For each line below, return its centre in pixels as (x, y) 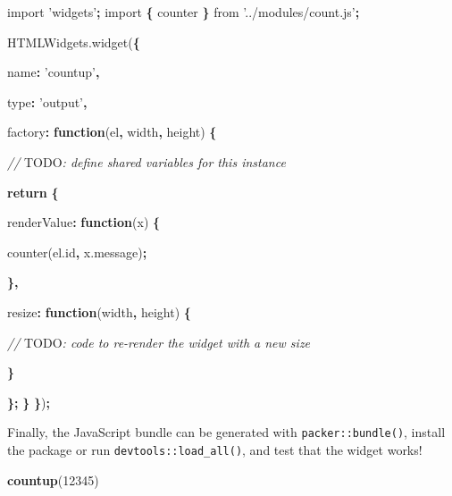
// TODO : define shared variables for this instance (146, 161)
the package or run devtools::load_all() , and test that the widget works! (215, 449)
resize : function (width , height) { (99, 311)
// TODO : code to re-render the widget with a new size (159, 342)
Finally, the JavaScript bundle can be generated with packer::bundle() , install (226, 432)
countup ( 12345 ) (53, 479)
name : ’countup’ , (54, 72)
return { (33, 192)
